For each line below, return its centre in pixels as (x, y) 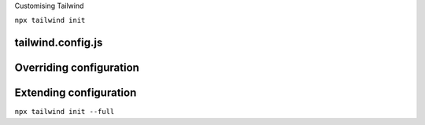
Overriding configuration (77, 68)
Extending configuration (76, 93)
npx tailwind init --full (65, 112)
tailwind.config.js (59, 43)
